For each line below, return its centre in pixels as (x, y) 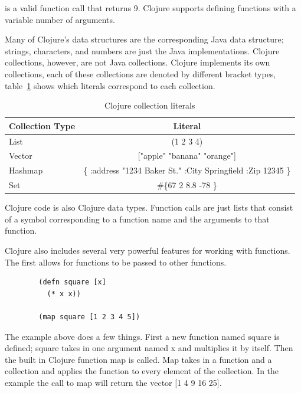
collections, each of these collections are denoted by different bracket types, (140, 73)
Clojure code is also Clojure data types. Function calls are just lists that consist (149, 207)
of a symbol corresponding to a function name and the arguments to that (137, 219)
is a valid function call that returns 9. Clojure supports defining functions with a (150, 8)
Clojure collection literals (150, 105)
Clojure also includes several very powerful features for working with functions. (148, 250)
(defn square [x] (72, 282)
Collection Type (42, 125)
